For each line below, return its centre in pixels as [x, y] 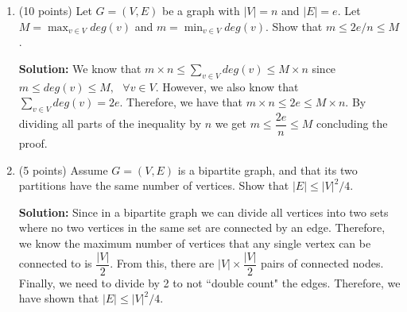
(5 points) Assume [63, 169]
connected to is [55, 263]
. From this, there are [162, 263]
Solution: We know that [80, 68]
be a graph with [201, 10]
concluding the [352, 123]
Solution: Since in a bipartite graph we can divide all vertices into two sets [203, 212]
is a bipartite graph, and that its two [267, 169]
